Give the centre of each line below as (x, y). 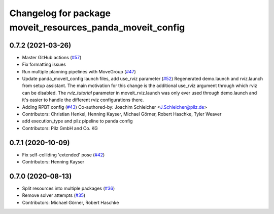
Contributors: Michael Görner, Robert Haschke (71, 202)
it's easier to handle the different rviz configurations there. (83, 100)
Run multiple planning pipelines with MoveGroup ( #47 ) (79, 71)
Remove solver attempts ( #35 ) (54, 195)
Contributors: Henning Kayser (53, 162)
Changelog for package (60, 13)
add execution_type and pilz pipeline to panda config (77, 121)
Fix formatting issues (44, 65)
